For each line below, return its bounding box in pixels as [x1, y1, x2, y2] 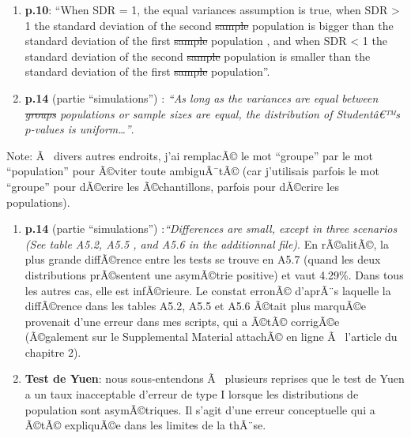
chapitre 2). [25, 343, 81, 360]
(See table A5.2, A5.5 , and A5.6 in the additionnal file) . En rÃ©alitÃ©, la [25, 235, 389, 252]
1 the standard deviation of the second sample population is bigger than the [25, 17, 394, 33]
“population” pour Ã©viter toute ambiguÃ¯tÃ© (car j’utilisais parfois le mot [6, 163, 379, 179]
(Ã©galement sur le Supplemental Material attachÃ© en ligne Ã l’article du [25, 328, 398, 345]
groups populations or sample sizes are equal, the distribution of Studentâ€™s [25, 105, 401, 122]
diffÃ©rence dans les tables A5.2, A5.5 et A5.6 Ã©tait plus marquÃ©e [25, 298, 366, 314]
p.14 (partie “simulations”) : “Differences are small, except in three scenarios [25, 220, 398, 237]
